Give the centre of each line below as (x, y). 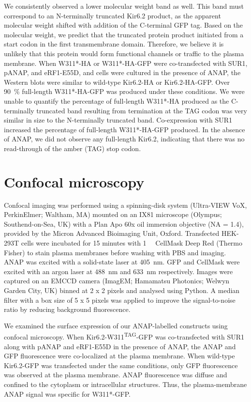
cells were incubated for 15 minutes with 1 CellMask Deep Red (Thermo (132, 243)
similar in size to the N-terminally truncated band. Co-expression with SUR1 (118, 120)
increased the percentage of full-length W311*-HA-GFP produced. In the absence (125, 129)
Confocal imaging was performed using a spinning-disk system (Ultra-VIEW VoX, (125, 205)
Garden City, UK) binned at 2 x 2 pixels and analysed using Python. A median (122, 290)
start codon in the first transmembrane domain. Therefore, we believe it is (114, 44)
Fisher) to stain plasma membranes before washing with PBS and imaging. (115, 252)
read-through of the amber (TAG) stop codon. (73, 148)
